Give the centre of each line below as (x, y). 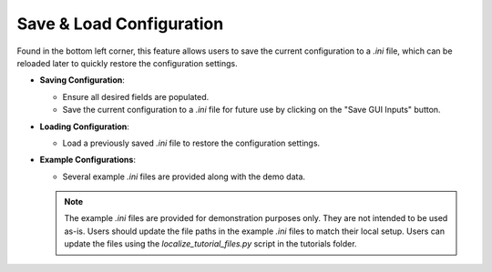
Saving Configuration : (82, 80)
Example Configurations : (88, 160)
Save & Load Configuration (120, 24)
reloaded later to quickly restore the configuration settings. (127, 63)
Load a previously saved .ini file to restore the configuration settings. (191, 143)
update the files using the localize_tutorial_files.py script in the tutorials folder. (210, 244)
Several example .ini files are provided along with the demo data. (184, 176)
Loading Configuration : (84, 126)
